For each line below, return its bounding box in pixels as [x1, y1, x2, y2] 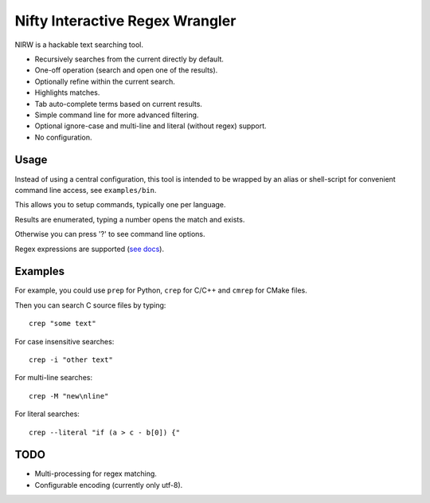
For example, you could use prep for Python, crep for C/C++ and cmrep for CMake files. [14, 285, 307, 295]
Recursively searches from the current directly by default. [34, 54, 225, 64]
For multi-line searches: [14, 373, 93, 383]
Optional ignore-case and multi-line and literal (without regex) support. [34, 121, 267, 131]
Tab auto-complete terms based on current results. [34, 99, 203, 108]
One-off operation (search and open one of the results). [34, 65, 218, 75]
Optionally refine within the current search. [34, 77, 175, 86]
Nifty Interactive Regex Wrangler [14, 12, 236, 29]
